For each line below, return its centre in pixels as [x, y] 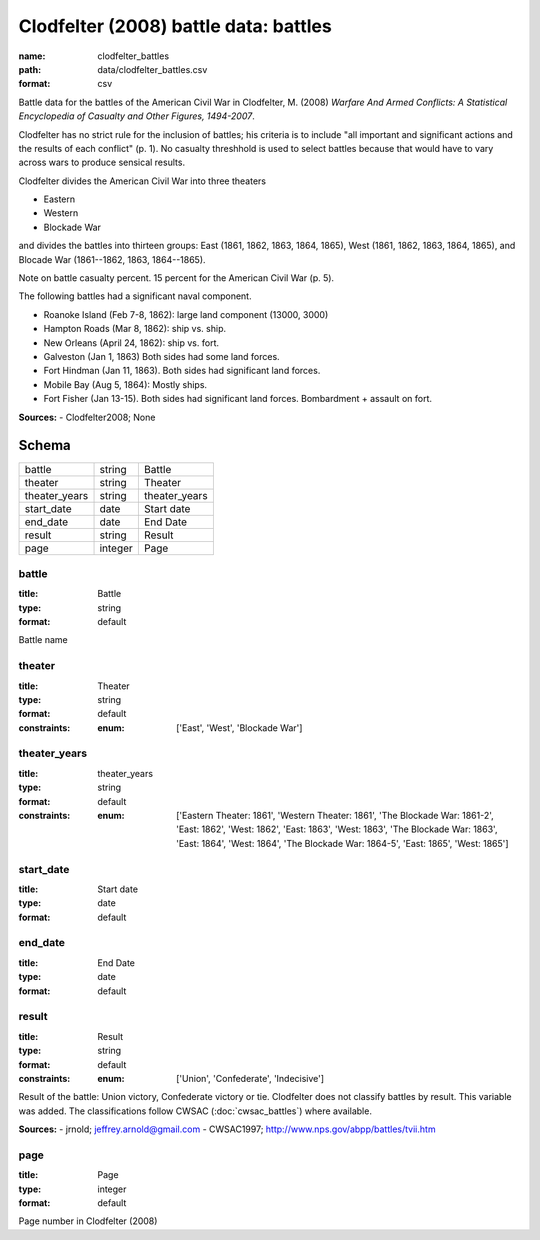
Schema [45, 445]
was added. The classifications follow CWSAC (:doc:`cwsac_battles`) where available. [195, 1111]
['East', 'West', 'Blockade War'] [239, 727]
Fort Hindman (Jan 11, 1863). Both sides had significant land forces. [182, 371]
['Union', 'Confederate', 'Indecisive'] [250, 1078]
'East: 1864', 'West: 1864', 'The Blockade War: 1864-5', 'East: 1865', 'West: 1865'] [342, 843]
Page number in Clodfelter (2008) [88, 1221]
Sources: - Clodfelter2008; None [87, 417]
